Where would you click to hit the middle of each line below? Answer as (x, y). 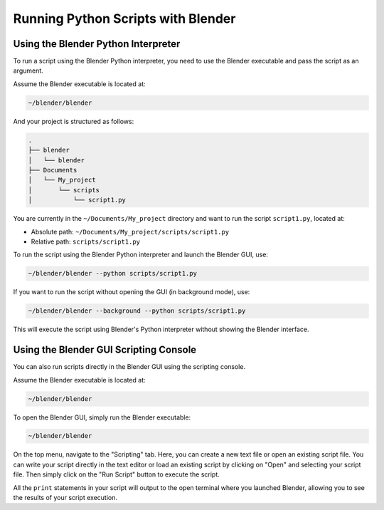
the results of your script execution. (65, 498)
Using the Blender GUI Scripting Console (105, 350)
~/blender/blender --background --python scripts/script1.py (137, 311)
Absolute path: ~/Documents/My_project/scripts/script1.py (130, 231)
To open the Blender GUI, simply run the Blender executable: (102, 417)
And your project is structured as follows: (74, 121)
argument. (28, 71)
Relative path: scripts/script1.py (86, 241)
